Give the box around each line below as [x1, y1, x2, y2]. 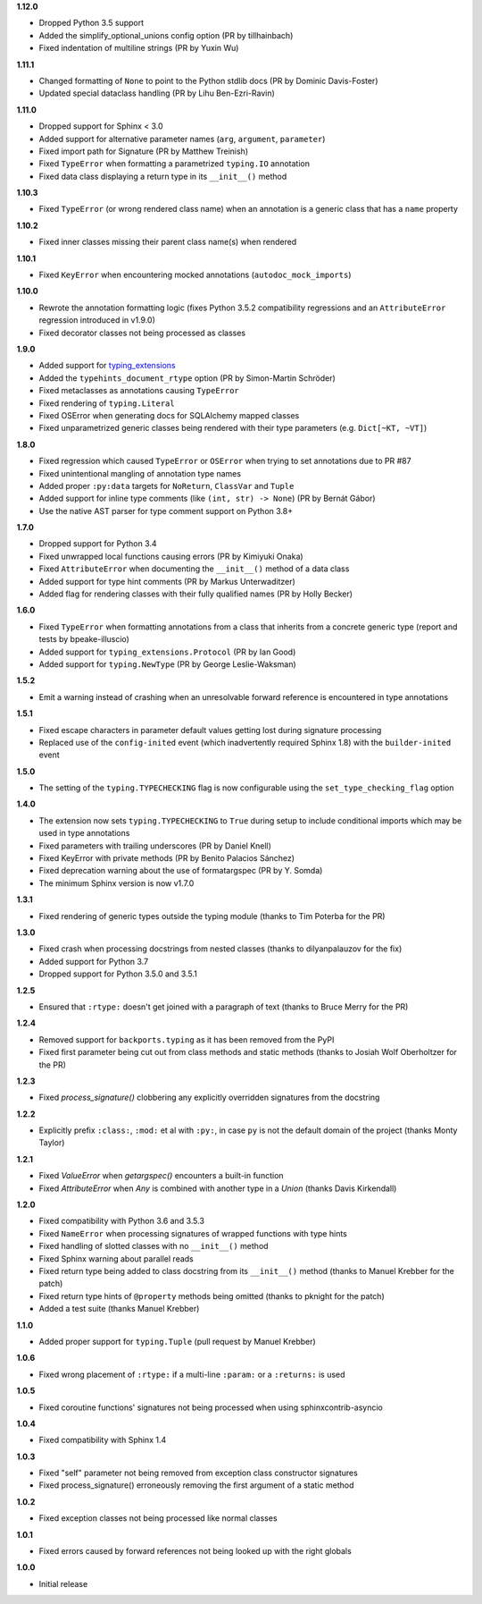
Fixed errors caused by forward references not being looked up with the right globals [38, 1546, 352, 1557]
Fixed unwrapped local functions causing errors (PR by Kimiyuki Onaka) [38, 551, 303, 561]
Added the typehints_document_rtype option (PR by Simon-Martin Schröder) [38, 372, 337, 384]
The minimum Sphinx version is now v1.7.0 [38, 877, 195, 889]
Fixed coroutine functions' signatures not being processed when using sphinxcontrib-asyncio [38, 1402, 384, 1413]
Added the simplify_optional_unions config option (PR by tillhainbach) [38, 30, 294, 40]
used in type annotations [38, 828, 130, 839]
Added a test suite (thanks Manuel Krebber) [38, 1304, 200, 1314]
